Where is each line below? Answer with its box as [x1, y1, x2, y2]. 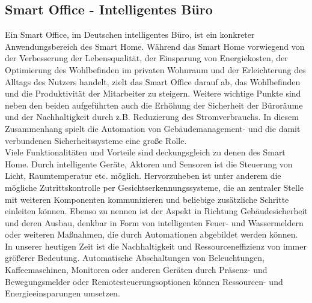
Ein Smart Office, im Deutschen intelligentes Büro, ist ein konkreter [5, 28, 255, 41]
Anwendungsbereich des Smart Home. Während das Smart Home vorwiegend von [5, 40, 305, 52]
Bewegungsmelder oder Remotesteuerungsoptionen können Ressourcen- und [5, 275, 283, 287]
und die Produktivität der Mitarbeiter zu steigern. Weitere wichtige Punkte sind [5, 87, 301, 100]
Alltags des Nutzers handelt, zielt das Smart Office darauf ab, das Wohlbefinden [5, 75, 301, 88]
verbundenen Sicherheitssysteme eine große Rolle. [5, 134, 187, 146]
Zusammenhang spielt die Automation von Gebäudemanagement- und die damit [5, 122, 301, 134]
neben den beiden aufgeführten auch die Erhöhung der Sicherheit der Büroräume [5, 98, 303, 111]
